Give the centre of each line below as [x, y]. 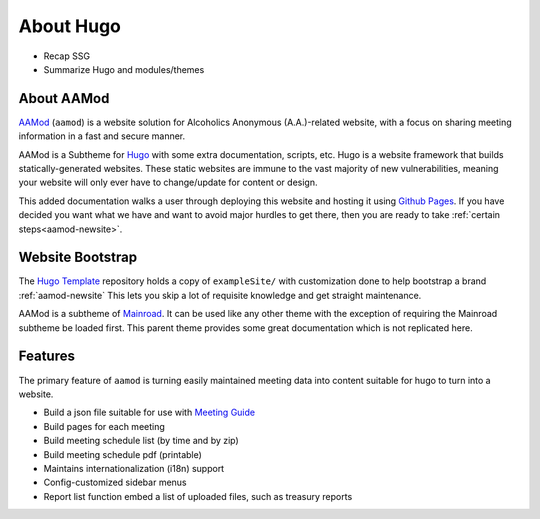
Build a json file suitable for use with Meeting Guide [149, 412]
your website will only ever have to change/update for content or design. [168, 182]
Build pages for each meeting [104, 426]
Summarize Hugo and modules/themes [124, 69]
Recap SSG [66, 56]
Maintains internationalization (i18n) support [134, 468]
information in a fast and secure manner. [102, 136]
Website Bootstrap [78, 257]
